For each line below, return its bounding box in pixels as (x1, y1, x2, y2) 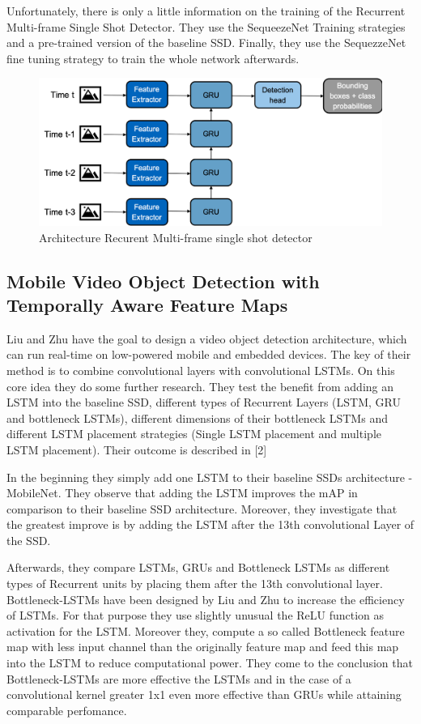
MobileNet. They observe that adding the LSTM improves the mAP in (6, 484, 358, 501)
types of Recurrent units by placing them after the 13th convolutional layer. (6, 575, 383, 592)
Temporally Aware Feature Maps (6, 292, 288, 317)
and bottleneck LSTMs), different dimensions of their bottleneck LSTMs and (6, 409, 388, 426)
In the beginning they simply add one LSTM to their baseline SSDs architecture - (6, 468, 413, 485)
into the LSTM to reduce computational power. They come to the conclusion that (6, 654, 413, 671)
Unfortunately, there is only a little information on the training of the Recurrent (6, 2, 406, 19)
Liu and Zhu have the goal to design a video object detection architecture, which (6, 330, 407, 347)
